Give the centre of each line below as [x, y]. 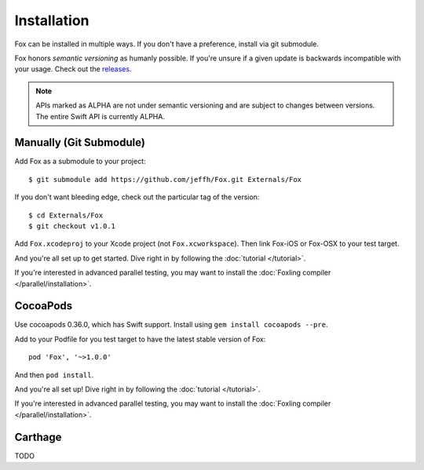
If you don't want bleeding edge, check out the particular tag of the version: [137, 197]
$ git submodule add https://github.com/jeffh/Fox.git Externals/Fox [165, 179]
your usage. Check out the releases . [73, 69]
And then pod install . [54, 375]
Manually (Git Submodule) [80, 142]
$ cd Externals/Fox [66, 215]
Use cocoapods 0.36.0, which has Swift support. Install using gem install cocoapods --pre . [171, 325]
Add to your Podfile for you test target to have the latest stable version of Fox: [140, 339]
